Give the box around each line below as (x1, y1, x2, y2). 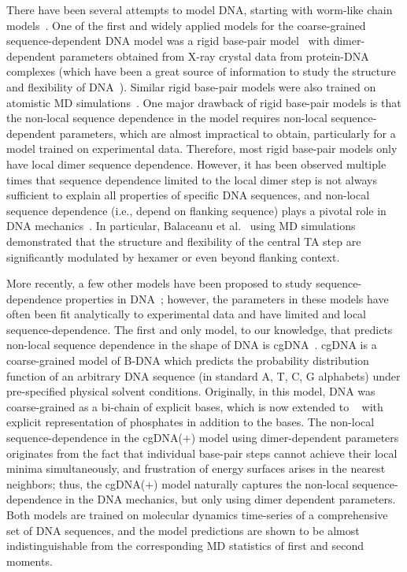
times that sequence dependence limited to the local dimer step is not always (6, 171, 377, 188)
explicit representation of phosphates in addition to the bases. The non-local (6, 414, 375, 430)
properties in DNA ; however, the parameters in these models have (65, 290, 389, 306)
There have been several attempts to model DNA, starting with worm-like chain (6, 2, 393, 17)
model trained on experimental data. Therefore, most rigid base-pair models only (6, 140, 398, 157)
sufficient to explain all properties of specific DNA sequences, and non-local (6, 187, 370, 203)
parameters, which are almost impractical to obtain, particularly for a (59, 124, 396, 141)
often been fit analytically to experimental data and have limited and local (6, 306, 367, 322)
